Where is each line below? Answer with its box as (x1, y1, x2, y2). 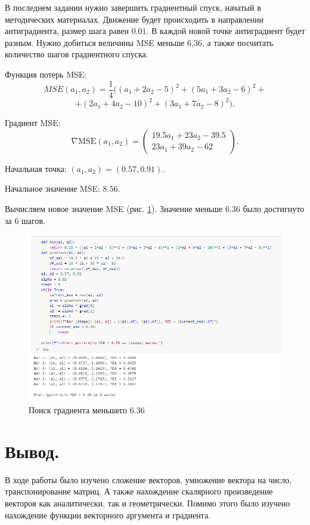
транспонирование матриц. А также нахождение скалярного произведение (5, 485, 273, 498)
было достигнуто (243, 202, 305, 214)
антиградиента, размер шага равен (5, 24, 129, 37)
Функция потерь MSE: (5, 67, 87, 80)
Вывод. (5, 438, 60, 463)
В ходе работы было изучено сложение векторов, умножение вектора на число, (5, 473, 292, 486)
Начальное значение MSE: (5, 182, 100, 195)
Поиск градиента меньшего (29, 404, 128, 416)
